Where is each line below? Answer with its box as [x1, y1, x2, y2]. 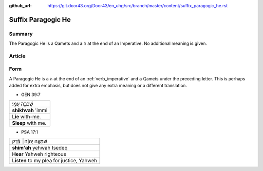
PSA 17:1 [21, 129, 38, 135]
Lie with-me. [12, 114, 41, 120]
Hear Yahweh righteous [12, 151, 67, 158]
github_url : [9, 3, 32, 8]
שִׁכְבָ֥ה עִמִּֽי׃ [12, 100, 34, 107]
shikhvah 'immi [12, 107, 48, 114]
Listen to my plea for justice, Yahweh [12, 157, 97, 164]
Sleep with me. [12, 120, 47, 127]
